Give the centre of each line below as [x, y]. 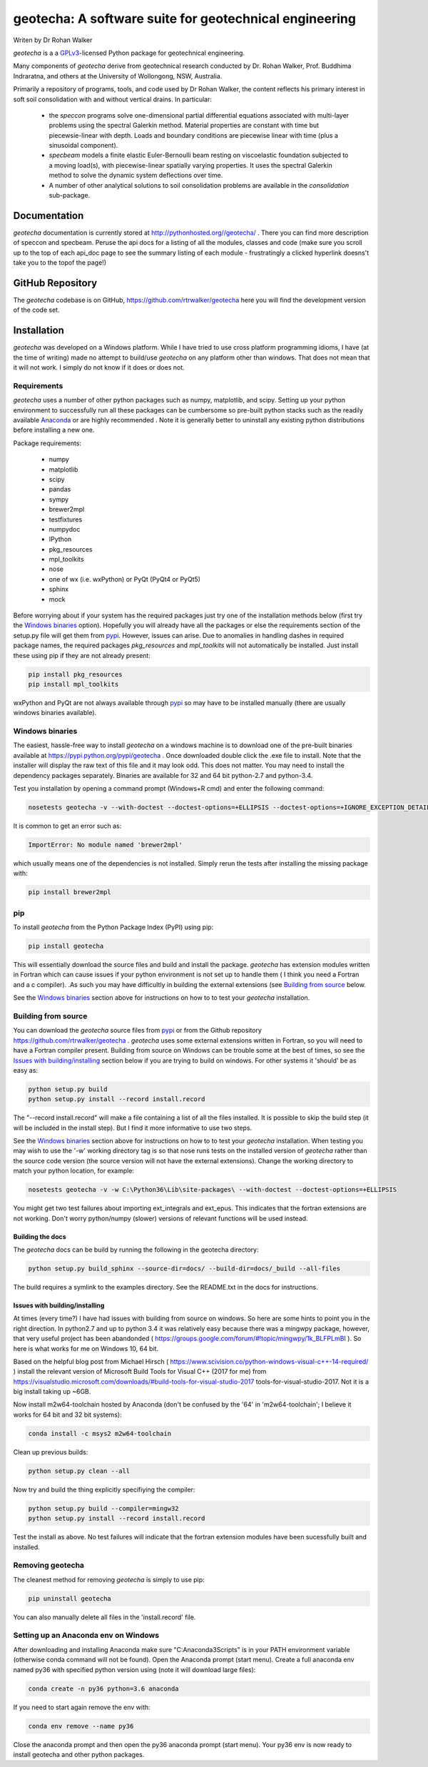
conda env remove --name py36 [81, 1726]
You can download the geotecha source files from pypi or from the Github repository [137, 1031]
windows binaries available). [55, 713]
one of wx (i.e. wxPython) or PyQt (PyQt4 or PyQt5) [125, 579]
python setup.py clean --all [79, 1471]
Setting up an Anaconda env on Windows [86, 1636]
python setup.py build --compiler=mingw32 [103, 1508]
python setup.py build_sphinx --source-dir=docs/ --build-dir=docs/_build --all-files [184, 1268]
